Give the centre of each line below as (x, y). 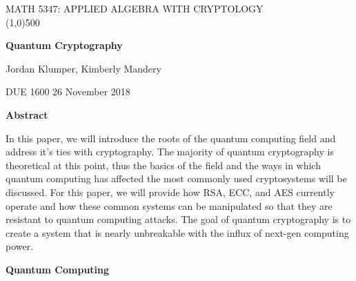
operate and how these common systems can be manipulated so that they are (169, 205)
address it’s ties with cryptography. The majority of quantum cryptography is (170, 152)
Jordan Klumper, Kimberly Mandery (83, 68)
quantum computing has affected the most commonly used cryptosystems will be (176, 178)
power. (20, 246)
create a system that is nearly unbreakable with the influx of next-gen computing (177, 232)
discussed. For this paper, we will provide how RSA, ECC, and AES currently (170, 192)
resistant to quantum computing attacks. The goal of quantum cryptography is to (178, 219)
